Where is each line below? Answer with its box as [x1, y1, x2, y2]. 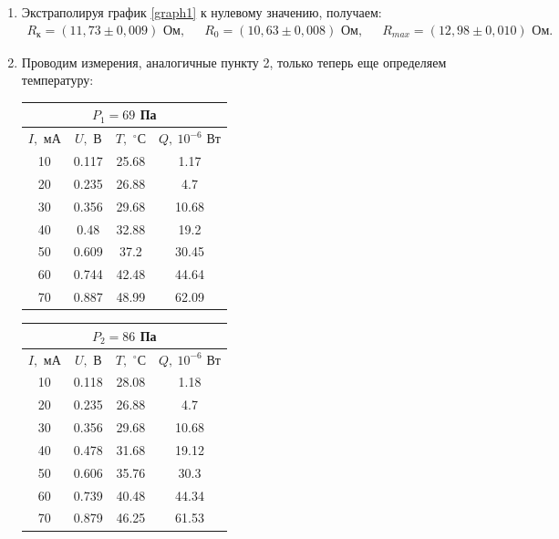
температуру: [21, 70, 94, 89]
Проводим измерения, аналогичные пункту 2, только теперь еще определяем [21, 52, 447, 71]
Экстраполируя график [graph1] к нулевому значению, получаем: [21, 3, 382, 21]
